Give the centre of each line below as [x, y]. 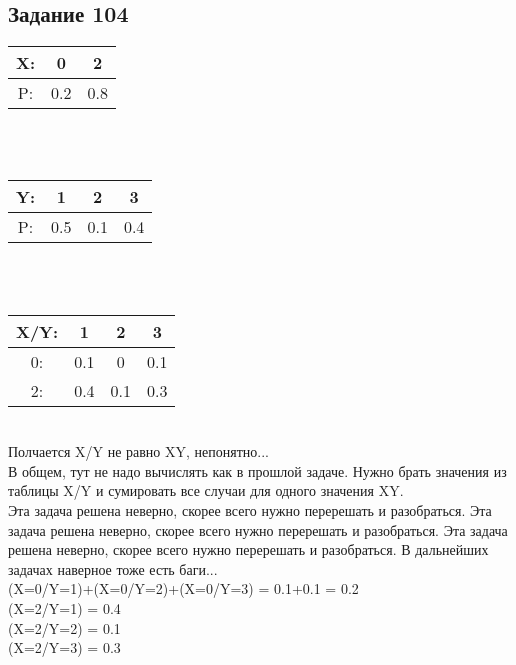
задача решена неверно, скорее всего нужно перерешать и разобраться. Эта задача [258, 529]
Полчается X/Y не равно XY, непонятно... [138, 451]
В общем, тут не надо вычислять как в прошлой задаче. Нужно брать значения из [257, 470]
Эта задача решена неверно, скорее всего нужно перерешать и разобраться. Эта [250, 509]
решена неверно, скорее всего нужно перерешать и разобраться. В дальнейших [248, 549]
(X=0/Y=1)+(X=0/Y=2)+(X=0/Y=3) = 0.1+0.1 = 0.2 [183, 588]
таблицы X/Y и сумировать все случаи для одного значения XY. [206, 490]
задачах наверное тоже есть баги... [113, 568]
